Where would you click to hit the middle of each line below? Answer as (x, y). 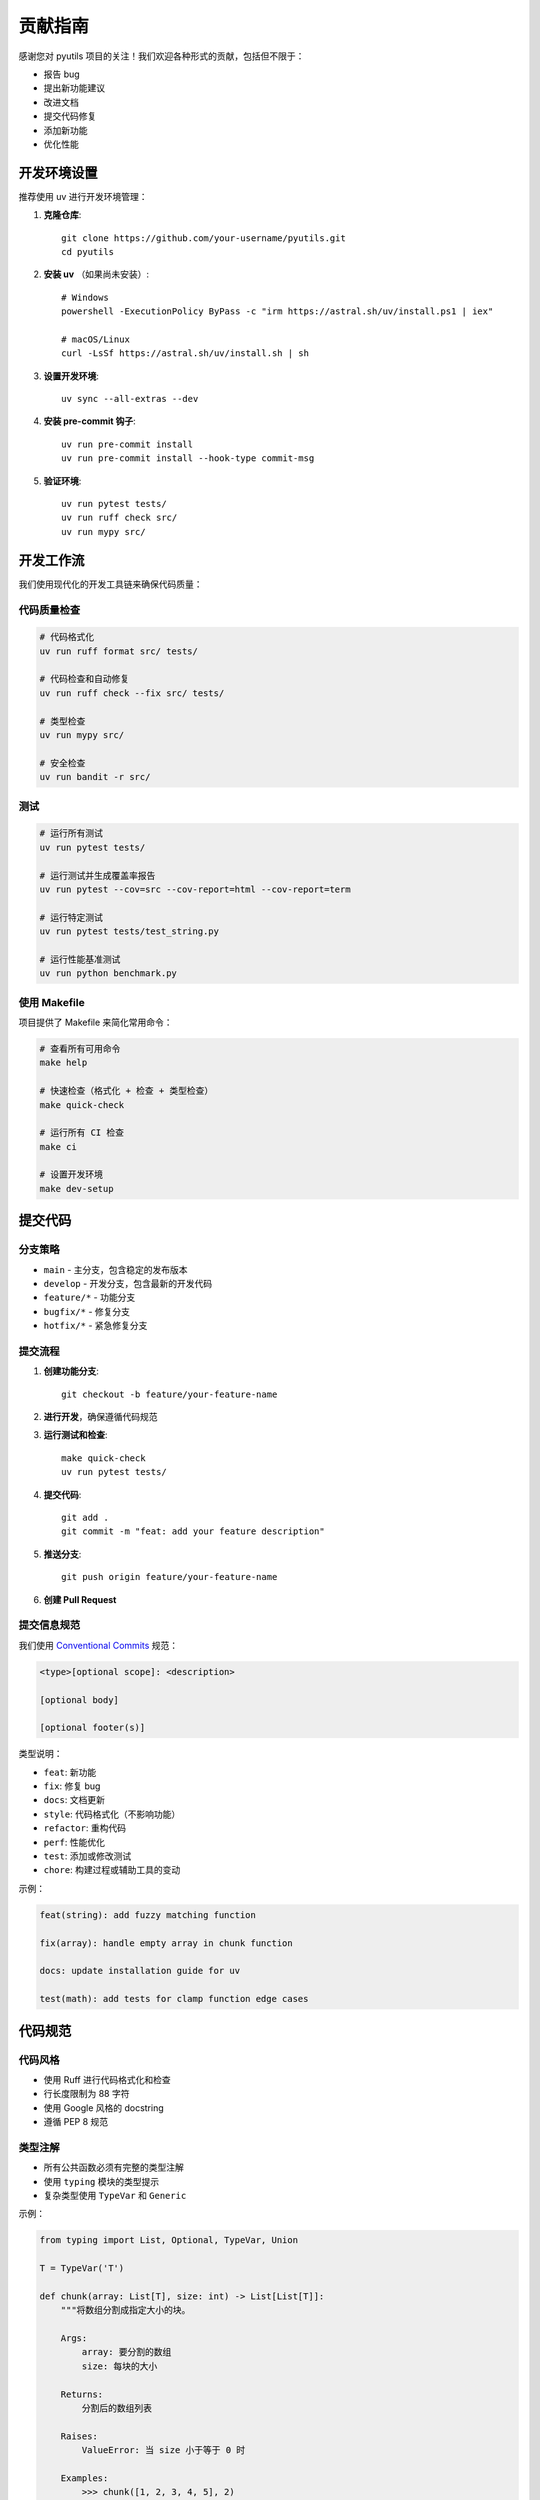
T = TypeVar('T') (82, 2268)
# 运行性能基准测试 (80, 959)
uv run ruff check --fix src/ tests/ (132, 693)
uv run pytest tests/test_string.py (129, 931)
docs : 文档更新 (74, 1800)
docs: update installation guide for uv (139, 1971)
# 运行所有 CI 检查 (82, 1133)
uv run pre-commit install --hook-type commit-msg (188, 458)
